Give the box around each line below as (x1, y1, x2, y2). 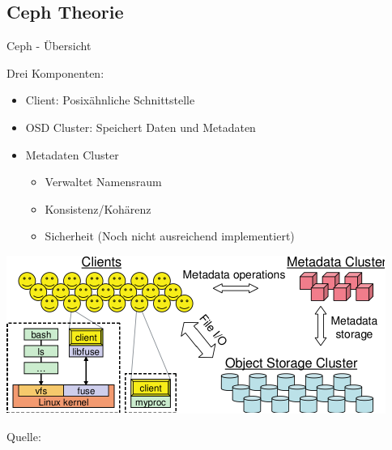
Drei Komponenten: (6, 64, 104, 81)
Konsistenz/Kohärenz (45, 200, 151, 217)
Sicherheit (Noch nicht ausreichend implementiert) (45, 227, 295, 244)
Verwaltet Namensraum (45, 173, 162, 190)
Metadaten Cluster (25, 146, 119, 163)
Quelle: (6, 427, 41, 444)
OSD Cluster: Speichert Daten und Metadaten (25, 118, 256, 135)
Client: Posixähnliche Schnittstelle (25, 91, 195, 108)
